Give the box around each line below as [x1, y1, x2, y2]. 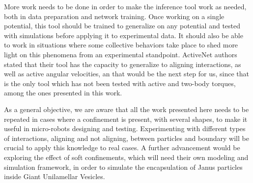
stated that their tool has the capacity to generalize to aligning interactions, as [4, 59, 241, 69]
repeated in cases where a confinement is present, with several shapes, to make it [4, 114, 248, 124]
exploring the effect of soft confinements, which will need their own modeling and [4, 152, 249, 162]
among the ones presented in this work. [4, 88, 122, 98]
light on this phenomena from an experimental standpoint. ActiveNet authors [4, 49, 237, 59]
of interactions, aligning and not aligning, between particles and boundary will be [4, 133, 249, 143]
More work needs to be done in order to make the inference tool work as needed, [4, 1, 247, 11]
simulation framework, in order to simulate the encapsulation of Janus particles [4, 161, 243, 172]
